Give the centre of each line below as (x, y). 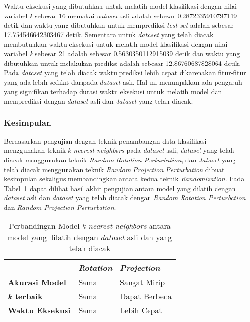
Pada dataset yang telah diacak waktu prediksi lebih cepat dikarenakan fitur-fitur (125, 72)
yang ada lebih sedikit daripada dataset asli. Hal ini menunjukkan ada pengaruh (123, 82)
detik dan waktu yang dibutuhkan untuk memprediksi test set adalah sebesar (119, 25)
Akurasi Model (37, 282)
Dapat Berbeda (146, 296)
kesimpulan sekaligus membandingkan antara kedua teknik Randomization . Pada (124, 179)
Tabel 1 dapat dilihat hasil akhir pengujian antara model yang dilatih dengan (120, 188)
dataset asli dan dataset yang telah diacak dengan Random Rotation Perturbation (125, 198)
